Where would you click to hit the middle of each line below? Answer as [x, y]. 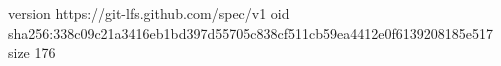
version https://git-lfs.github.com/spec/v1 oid [149, 13]
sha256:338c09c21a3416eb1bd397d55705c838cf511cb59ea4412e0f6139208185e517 [251, 32]
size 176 [32, 52]
